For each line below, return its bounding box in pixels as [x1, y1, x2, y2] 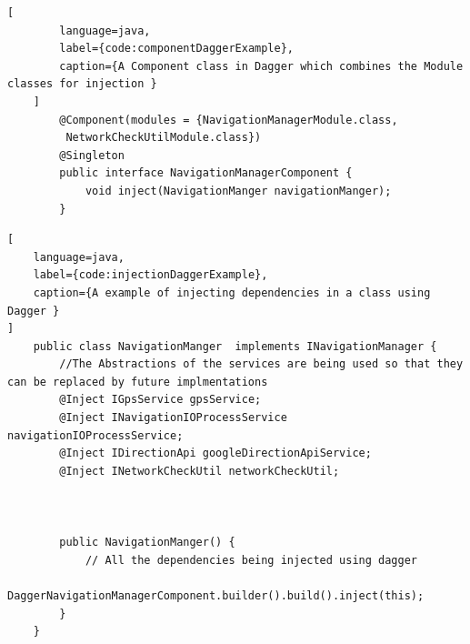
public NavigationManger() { [59, 536, 235, 549]
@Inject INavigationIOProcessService [59, 411, 287, 425]
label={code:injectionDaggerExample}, [33, 268, 268, 282]
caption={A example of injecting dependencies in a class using [33, 286, 431, 299]
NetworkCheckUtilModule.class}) [65, 131, 262, 145]
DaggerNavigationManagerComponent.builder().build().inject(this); [7, 589, 425, 602]
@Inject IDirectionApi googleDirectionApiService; [59, 447, 372, 460]
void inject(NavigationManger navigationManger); [85, 184, 392, 197]
